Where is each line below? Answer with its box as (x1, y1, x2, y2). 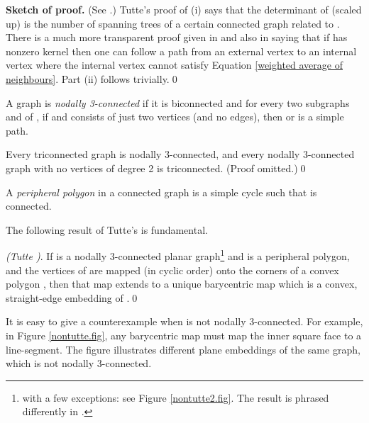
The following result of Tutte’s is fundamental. (6, 222, 208, 237)
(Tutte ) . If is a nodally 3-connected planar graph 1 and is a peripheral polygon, (6, 247, 350, 263)
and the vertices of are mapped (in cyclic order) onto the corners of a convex (6, 262, 339, 277)
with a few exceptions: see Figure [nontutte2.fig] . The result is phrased (22, 390, 329, 405)
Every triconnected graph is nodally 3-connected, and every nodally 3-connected (6, 147, 355, 162)
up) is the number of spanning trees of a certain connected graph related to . (6, 16, 340, 30)
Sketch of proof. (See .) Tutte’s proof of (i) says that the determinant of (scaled (6, 2, 362, 16)
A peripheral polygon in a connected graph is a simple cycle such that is (6, 184, 317, 199)
